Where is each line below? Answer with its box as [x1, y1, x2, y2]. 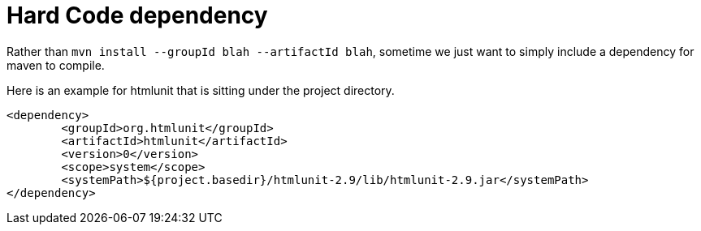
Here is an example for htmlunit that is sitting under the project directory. [6, 83, 395, 97]
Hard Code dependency [6, 2, 268, 29]
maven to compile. [6, 58, 105, 72]
